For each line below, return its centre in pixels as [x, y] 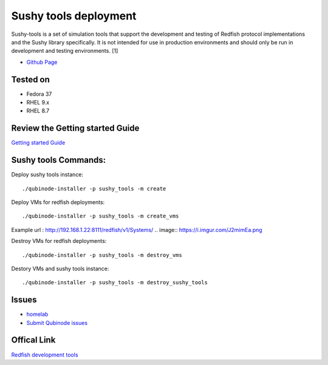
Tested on [30, 79]
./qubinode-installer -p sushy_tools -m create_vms [101, 216]
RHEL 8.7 [38, 111]
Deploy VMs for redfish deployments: [58, 202]
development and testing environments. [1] [65, 51]
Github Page [42, 62]
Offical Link [33, 340]
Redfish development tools [45, 355]
